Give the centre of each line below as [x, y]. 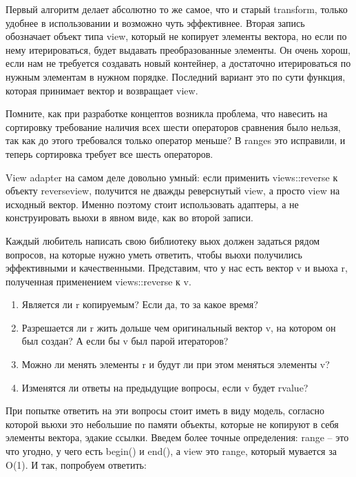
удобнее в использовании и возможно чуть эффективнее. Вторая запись [155, 22]
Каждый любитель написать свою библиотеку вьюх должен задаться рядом [163, 240]
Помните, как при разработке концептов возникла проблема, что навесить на [167, 113]
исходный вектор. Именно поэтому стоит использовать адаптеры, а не [152, 204]
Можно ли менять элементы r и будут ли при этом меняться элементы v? [176, 364]
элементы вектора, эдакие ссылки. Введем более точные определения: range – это [177, 437]
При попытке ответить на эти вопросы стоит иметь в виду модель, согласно [165, 410]
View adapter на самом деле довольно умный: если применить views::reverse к [172, 177]
